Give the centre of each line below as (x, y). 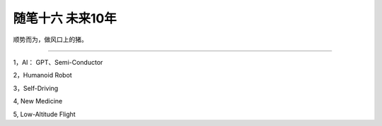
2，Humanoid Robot (42, 75)
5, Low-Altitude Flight (44, 114)
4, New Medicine (38, 101)
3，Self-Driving (36, 88)
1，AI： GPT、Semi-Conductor (58, 62)
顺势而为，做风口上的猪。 (50, 39)
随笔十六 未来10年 (65, 18)
